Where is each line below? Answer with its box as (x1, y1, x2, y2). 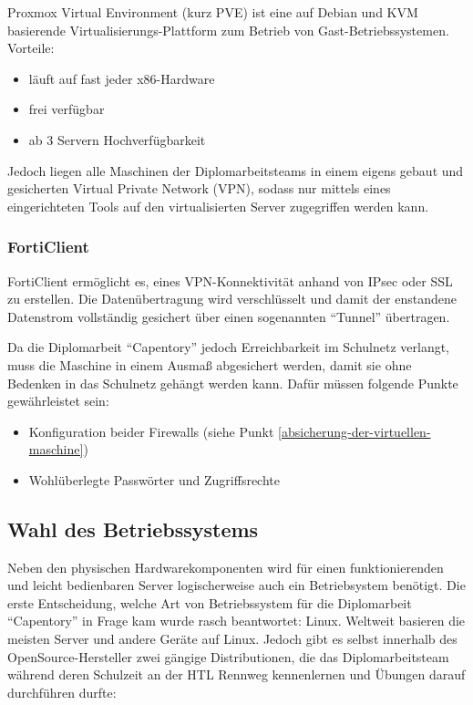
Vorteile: (7, 38, 55, 57)
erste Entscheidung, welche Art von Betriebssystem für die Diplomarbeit (7, 593, 412, 612)
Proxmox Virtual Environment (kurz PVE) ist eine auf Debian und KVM (7, 3, 418, 21)
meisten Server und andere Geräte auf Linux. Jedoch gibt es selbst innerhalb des (7, 629, 458, 648)
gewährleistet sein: (7, 391, 109, 410)
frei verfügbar (28, 99, 105, 119)
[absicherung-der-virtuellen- (278, 421, 431, 441)
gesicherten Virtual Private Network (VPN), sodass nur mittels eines (7, 179, 391, 198)
